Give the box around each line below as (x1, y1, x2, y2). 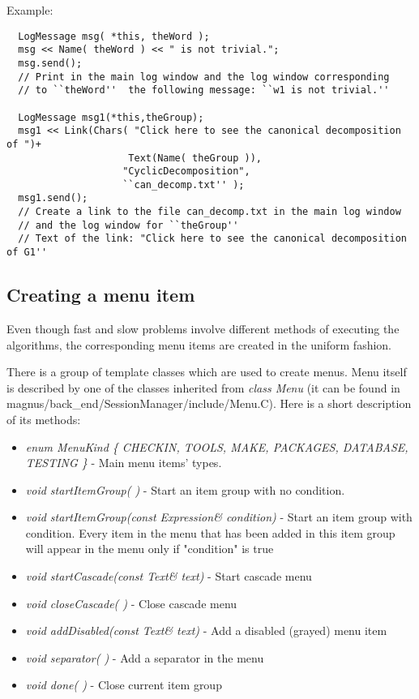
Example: (6, 2, 53, 18)
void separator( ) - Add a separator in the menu (25, 649, 264, 666)
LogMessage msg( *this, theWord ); (18, 30, 210, 42)
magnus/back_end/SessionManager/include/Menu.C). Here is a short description (6, 395, 412, 412)
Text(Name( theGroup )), (128, 152, 262, 164)
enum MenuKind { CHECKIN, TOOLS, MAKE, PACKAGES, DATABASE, (25, 438, 408, 455)
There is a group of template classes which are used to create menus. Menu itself (6, 363, 407, 380)
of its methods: (6, 410, 81, 427)
